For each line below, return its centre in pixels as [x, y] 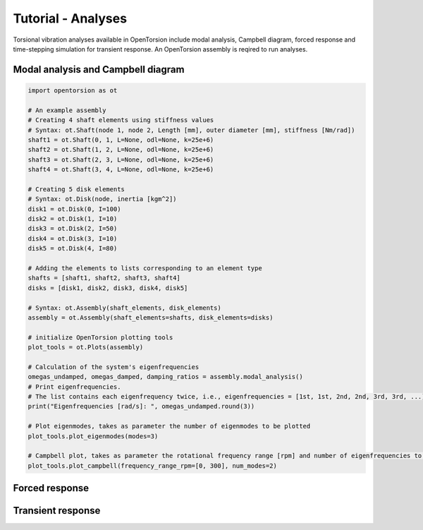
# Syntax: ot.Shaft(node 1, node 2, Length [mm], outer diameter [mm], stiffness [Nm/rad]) [191, 130]
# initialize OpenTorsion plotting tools [100, 337]
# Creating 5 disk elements [76, 189]
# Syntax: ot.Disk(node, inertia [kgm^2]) [102, 199]
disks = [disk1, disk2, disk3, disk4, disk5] [108, 288]
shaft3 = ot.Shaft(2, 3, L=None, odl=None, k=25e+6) [121, 159]
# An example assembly [67, 110]
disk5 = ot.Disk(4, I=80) [73, 248]
